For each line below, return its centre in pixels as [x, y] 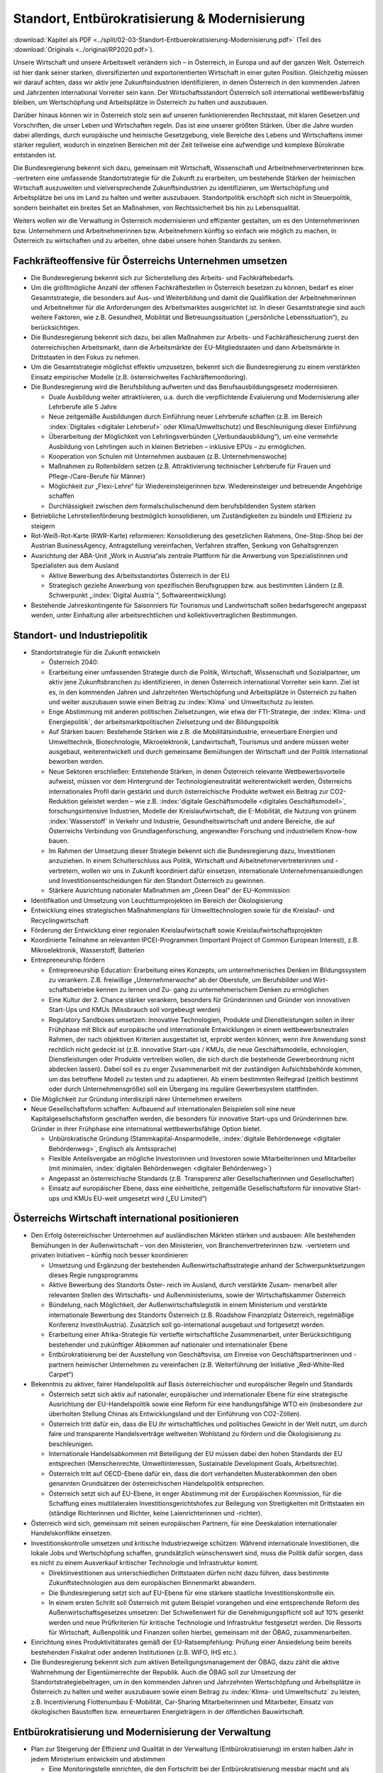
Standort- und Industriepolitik [81, 635]
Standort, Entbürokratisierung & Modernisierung [159, 18]
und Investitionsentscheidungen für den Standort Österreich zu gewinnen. [157, 881]
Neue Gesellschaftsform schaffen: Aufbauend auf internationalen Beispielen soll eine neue [163, 1109]
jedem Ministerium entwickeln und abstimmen [98, 1759]
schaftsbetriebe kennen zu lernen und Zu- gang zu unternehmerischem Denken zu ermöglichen [189, 990]
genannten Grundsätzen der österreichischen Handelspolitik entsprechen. [157, 1484]
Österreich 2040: [74, 662]
